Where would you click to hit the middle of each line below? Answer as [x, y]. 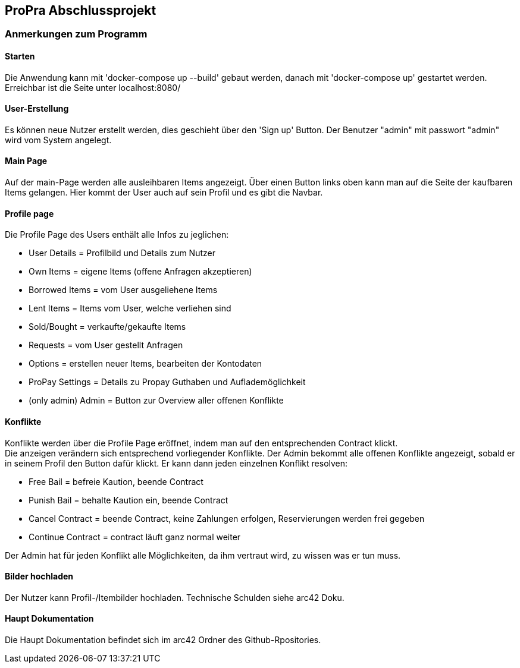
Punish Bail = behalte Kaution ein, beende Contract [129, 500]
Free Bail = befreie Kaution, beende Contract [116, 481]
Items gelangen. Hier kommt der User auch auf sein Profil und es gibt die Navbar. [164, 193]
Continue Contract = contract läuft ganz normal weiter [135, 537]
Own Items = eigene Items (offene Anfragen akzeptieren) [140, 272]
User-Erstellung [37, 109]
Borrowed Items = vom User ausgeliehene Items [123, 290]
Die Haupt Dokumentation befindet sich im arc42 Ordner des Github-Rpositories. [163, 639]
